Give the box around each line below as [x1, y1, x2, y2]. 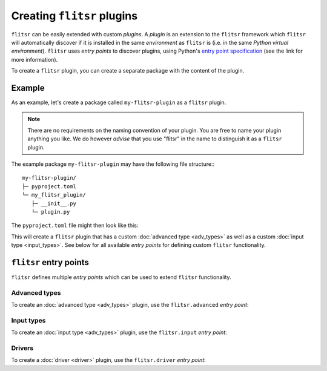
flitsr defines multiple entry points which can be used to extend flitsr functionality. [11, 274, 231, 281]
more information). [11, 56, 58, 63]
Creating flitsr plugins [11, 9, 138, 22]
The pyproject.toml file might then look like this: [11, 222, 139, 229]
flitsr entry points [11, 257, 89, 268]
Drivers [11, 344, 34, 352]
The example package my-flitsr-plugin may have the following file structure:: [11, 160, 215, 168]
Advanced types [11, 288, 61, 297]
